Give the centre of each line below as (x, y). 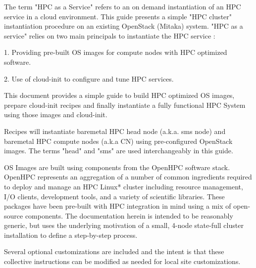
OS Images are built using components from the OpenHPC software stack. (117, 167)
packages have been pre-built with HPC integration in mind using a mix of (118, 206)
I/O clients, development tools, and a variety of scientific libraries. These (114, 196)
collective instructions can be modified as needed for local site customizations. (122, 261)
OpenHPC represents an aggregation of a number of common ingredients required (128, 177)
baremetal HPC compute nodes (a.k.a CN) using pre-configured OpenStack (118, 141)
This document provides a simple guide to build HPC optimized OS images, (119, 95)
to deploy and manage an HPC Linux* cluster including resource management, (124, 186)
